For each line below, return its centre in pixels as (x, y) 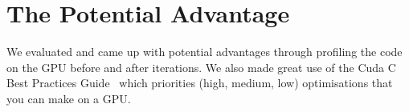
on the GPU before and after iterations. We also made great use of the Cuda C (201, 67)
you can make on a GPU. (69, 98)
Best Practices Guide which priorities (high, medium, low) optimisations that (200, 83)
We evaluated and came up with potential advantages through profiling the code (204, 52)
